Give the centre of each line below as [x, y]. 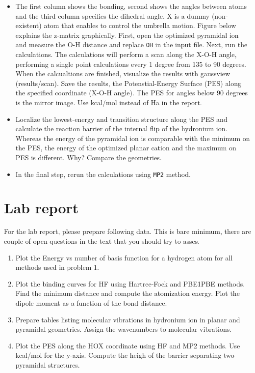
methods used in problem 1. [57, 267]
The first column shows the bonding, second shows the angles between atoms [131, 6]
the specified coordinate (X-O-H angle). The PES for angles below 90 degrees [132, 93]
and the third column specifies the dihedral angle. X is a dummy [113, 15]
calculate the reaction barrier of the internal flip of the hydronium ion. [121, 129]
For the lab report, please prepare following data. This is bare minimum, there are [127, 231]
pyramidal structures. [48, 364]
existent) [28, 25]
